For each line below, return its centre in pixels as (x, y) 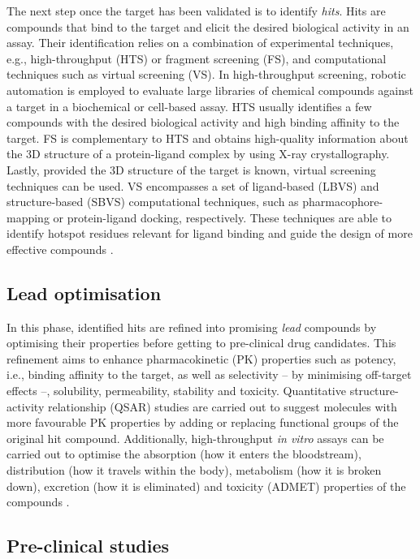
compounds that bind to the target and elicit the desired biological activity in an (208, 26)
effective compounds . (60, 249)
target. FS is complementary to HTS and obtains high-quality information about (208, 138)
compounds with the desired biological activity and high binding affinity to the (203, 122)
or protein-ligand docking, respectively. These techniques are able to (223, 217)
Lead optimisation (84, 292)
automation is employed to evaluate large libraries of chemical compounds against (210, 90)
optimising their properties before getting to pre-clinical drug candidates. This (201, 343)
